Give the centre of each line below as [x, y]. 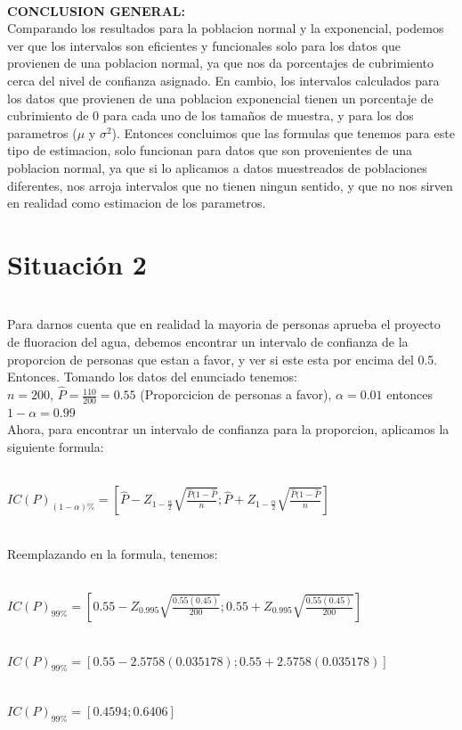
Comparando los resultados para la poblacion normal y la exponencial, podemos [226, 28]
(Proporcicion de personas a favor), [236, 394]
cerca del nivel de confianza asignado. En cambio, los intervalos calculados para [223, 80]
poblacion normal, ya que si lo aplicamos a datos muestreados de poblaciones [217, 167]
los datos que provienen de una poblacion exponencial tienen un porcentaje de [220, 98]
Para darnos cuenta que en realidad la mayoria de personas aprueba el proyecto [224, 324]
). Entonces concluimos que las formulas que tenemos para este [283, 132]
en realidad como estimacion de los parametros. [137, 203]
